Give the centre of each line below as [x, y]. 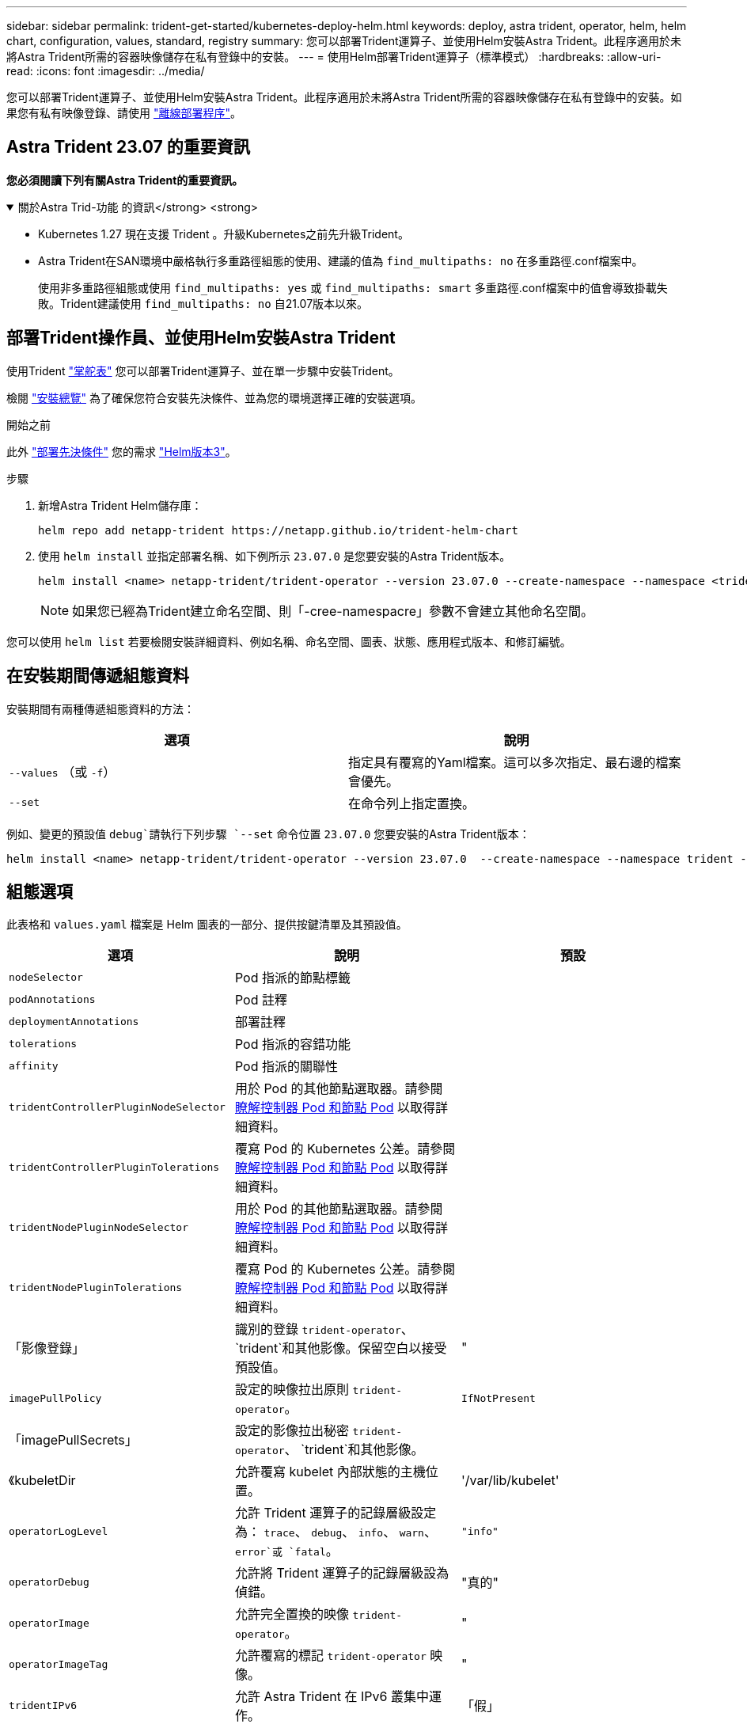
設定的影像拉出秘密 [292, 1431]
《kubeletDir [42, 1481]
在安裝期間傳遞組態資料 [98, 676]
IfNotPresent [498, 1398]
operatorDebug [49, 1582]
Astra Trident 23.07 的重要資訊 [128, 147]
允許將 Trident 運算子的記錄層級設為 [342, 1573]
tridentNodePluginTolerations [96, 1287]
